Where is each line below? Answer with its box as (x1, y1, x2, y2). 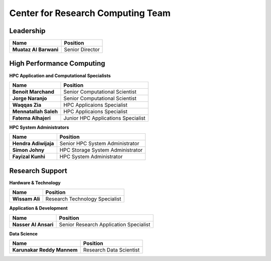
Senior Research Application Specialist (59, 221, 151, 228)
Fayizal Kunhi (12, 153, 45, 160)
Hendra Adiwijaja (12, 140, 54, 147)
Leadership (9, 27, 46, 35)
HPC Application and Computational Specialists (9, 73, 111, 79)
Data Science (9, 230, 38, 236)
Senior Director (64, 46, 100, 53)
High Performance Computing (9, 59, 105, 68)
